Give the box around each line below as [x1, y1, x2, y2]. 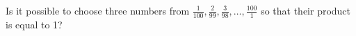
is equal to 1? [6, 17, 63, 31]
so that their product [261, 3, 351, 17]
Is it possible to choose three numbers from [6, 3, 190, 17]
